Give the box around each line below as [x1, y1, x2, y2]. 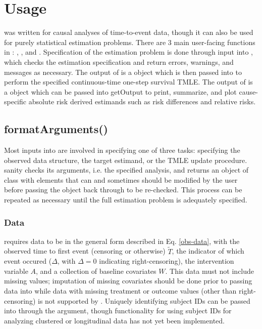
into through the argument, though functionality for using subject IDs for [4, 305, 232, 316]
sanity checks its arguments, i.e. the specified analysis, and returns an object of [4, 164, 249, 175]
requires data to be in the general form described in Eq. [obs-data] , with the [4, 235, 240, 246]
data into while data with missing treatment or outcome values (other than [4, 285, 237, 296]
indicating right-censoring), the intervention [99, 256, 234, 266]
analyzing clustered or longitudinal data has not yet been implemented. [4, 315, 225, 325]
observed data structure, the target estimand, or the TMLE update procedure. [4, 154, 247, 165]
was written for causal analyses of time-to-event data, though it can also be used [4, 27, 253, 37]
